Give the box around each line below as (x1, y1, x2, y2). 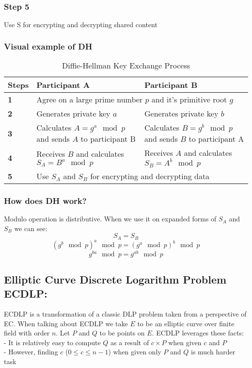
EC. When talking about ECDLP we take (4, 318, 128, 328)
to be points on (99, 328, 145, 338)
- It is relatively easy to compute (4, 337, 101, 347)
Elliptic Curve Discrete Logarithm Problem (4, 271, 227, 286)
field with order (4, 328, 50, 338)
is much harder (190, 347, 236, 357)
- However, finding (4, 347, 58, 357)
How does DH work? (4, 194, 87, 206)
